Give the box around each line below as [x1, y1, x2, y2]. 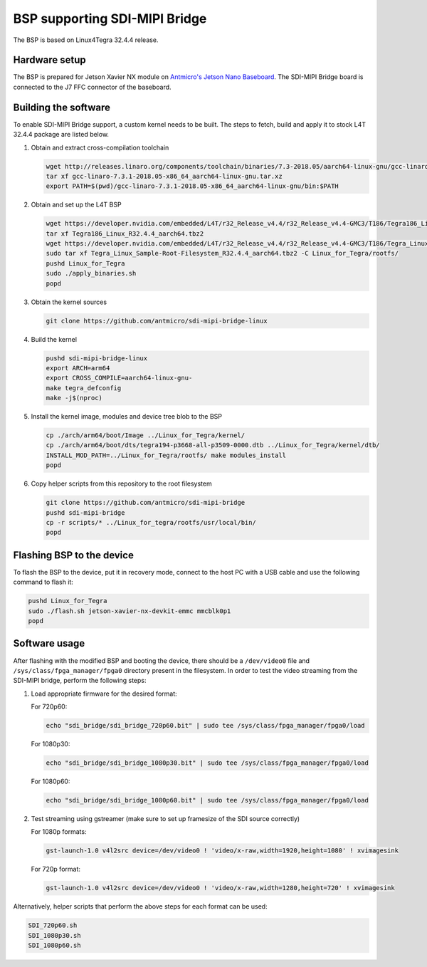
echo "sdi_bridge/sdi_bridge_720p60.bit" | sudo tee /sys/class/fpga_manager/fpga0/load [46, 721, 366, 730]
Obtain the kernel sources [31, 298, 107, 306]
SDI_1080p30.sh [28, 931, 81, 939]
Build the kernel [31, 335, 78, 343]
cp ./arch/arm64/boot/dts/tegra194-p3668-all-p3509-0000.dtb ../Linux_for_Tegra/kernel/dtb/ [46, 441, 380, 449]
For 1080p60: [31, 777, 70, 786]
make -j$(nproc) [46, 394, 103, 402]
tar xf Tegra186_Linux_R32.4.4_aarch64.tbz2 [46, 229, 204, 238]
